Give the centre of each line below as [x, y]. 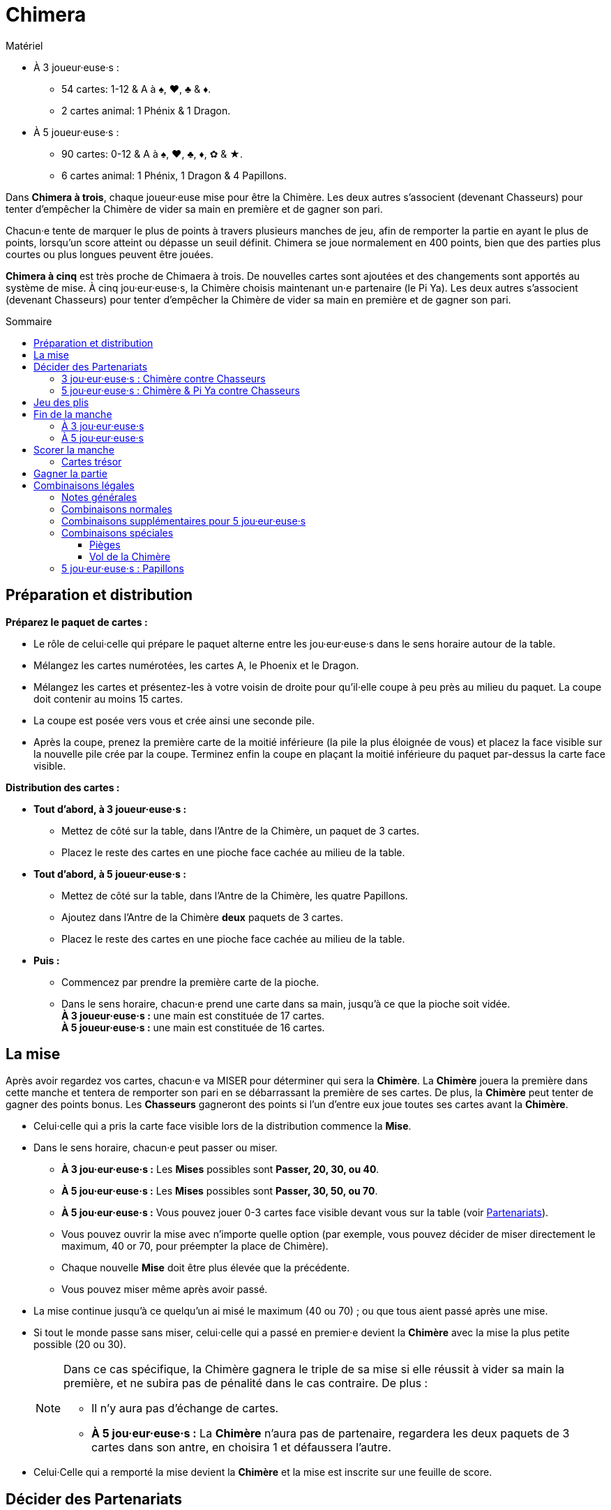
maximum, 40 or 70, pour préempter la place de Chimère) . [195, 1246]
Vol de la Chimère [130, 556]
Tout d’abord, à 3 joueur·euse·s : [110, 809]
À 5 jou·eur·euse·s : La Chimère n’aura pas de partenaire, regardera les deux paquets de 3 [331, 1434]
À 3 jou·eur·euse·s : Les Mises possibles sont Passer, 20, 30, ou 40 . [220, 1169]
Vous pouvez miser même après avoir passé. [165, 1290]
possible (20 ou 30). [80, 1345]
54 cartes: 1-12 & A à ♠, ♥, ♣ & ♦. [136, 89]
